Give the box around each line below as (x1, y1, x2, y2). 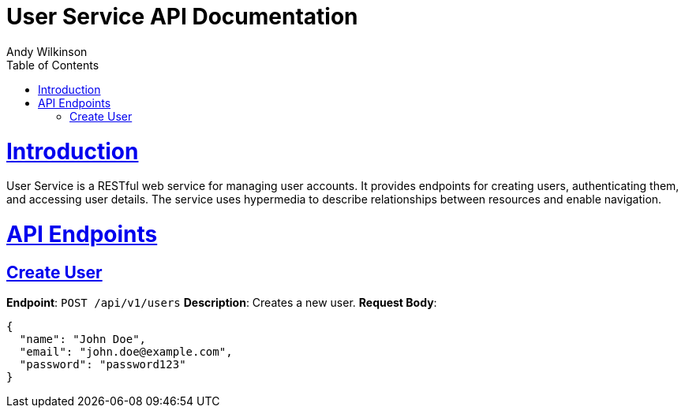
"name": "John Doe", (19, 333, 147, 346)
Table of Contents (6, 58, 99, 72)
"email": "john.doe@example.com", (19, 345, 233, 359)
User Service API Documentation (6, 3, 358, 30)
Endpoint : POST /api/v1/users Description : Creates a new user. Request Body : (6, 296, 437, 310)
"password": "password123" (19, 358, 186, 371)
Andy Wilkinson (6, 44, 88, 58)
